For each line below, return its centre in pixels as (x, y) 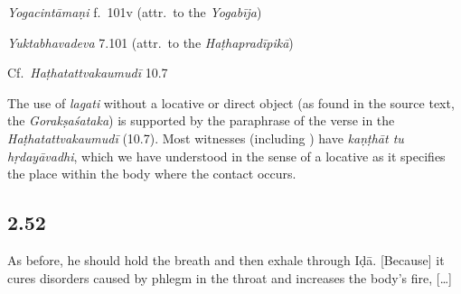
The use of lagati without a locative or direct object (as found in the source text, (231, 102)
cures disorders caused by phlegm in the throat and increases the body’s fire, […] (230, 277)
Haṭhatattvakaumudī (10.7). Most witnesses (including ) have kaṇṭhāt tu (206, 138)
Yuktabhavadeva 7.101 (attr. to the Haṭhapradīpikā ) (151, 42)
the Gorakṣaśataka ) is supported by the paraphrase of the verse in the (201, 120)
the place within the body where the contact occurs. (152, 174)
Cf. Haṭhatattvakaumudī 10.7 (88, 73)
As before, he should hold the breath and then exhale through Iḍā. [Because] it (226, 259)
